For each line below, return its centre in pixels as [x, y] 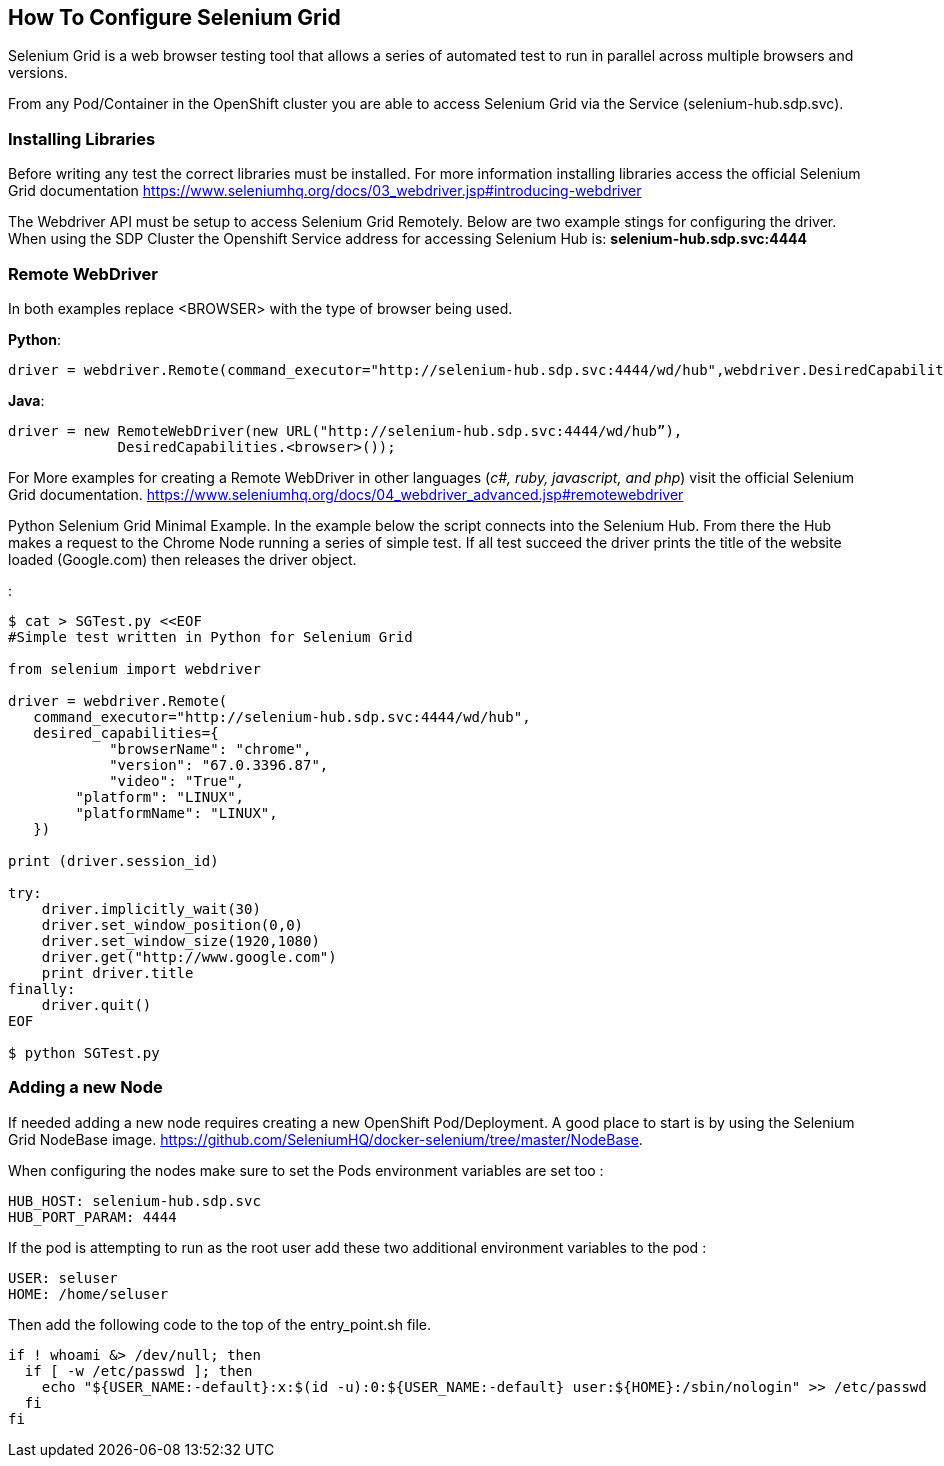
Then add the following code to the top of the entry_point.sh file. [220, 1324]
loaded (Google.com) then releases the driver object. [182, 559]
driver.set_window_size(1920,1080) [180, 940]
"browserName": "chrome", [210, 748]
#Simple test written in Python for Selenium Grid [210, 636]
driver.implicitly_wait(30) [151, 908]
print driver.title [117, 972]
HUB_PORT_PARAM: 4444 [92, 1216]
